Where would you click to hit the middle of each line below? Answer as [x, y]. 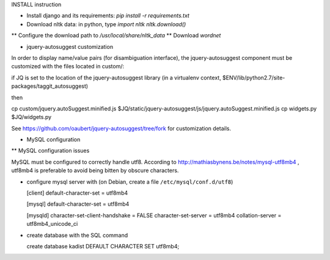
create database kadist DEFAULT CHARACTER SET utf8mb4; [103, 246]
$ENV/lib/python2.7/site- [254, 78]
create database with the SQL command [77, 235]
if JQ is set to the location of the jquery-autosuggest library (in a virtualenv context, [116, 78]
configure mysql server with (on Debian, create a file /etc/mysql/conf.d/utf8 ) [130, 182]
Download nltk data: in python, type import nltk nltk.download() [106, 24]
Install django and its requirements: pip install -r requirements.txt [108, 16]
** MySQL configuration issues [50, 151]
